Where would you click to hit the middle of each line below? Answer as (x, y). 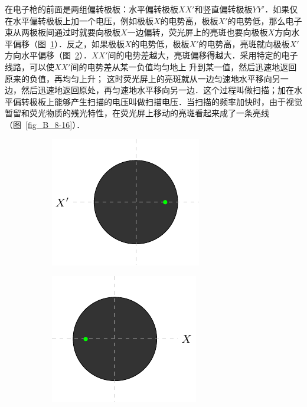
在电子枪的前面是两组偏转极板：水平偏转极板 (92, 9)
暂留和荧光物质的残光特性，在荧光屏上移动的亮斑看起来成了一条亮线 (137, 113)
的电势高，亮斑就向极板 (244, 43)
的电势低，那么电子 (265, 20)
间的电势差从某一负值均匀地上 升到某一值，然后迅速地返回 (184, 66)
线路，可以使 (30, 66)
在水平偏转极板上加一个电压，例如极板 (79, 20)
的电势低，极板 (160, 43)
